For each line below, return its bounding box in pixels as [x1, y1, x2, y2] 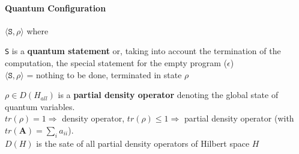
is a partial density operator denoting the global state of [58, 88, 279, 101]
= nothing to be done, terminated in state [26, 68, 182, 81]
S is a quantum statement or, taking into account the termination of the [5, 45, 281, 57]
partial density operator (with [184, 112, 294, 125]
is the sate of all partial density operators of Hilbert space [36, 137, 250, 149]
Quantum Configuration [5, 1, 106, 14]
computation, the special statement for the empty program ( [5, 57, 228, 69]
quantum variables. [5, 100, 75, 112]
